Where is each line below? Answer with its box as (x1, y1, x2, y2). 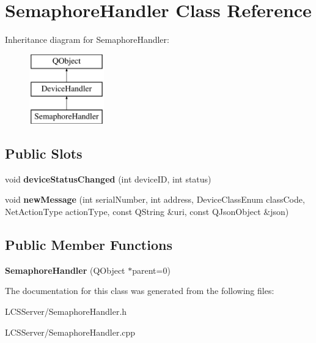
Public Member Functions (5, 235, 172, 254)
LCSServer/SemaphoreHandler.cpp (5, 325, 136, 338)
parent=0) (132, 263, 171, 276)
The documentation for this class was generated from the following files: (5, 284, 274, 297)
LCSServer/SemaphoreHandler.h (5, 305, 127, 318)
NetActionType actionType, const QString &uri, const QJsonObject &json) (5, 205, 289, 218)
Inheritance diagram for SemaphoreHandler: (5, 33, 169, 46)
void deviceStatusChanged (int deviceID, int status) (5, 172, 211, 185)
